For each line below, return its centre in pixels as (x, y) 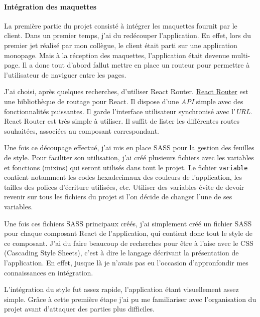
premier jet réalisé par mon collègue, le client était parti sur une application (121, 45)
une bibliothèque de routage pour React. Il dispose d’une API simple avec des (124, 101)
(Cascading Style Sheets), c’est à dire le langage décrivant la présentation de (121, 253)
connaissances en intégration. (49, 272)
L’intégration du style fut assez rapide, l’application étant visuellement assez (121, 289)
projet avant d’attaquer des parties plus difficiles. (79, 309)
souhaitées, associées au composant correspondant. (82, 130)
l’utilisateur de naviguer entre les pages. (65, 74)
